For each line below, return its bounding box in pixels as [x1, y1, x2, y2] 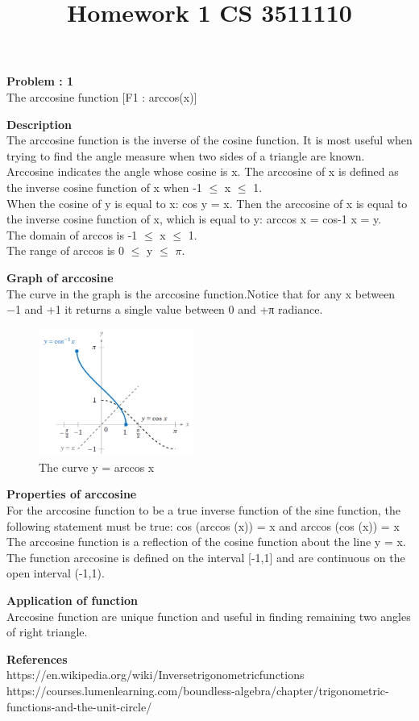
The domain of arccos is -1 [6, 226, 138, 243]
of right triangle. [6, 623, 88, 640]
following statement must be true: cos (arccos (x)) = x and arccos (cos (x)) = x [6, 517, 400, 534]
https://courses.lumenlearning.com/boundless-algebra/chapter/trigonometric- [6, 681, 389, 698]
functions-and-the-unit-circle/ [6, 698, 152, 715]
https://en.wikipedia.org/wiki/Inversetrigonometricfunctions [6, 666, 305, 683]
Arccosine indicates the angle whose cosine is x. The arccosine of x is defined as [6, 163, 399, 180]
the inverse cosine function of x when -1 [6, 178, 202, 195]
